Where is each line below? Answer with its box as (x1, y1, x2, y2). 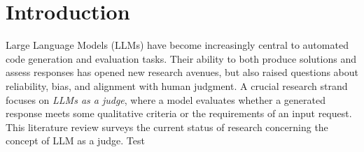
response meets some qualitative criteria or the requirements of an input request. (6, 106, 352, 121)
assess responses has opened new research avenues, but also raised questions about (6, 65, 358, 79)
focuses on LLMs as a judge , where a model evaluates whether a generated (6, 92, 325, 107)
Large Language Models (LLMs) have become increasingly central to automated (6, 38, 349, 52)
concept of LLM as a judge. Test (6, 133, 145, 148)
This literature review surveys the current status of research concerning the (6, 119, 328, 134)
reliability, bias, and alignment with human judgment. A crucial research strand (6, 78, 348, 93)
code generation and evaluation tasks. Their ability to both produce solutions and (6, 51, 356, 66)
